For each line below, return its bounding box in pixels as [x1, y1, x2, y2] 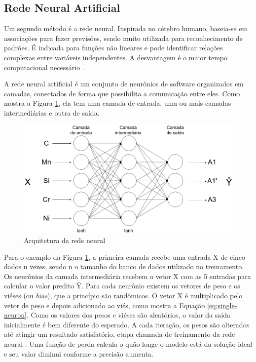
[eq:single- [207, 300, 237, 310]
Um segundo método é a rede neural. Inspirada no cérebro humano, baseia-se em [4, 23, 248, 34]
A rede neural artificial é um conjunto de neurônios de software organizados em [4, 79, 244, 89]
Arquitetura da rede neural [24, 235, 106, 245]
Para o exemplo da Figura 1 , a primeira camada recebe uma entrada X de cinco [4, 251, 246, 262]
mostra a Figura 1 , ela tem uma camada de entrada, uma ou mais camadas [4, 98, 231, 108]
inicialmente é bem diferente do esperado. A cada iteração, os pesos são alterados [4, 319, 250, 329]
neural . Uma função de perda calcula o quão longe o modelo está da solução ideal [4, 338, 253, 349]
